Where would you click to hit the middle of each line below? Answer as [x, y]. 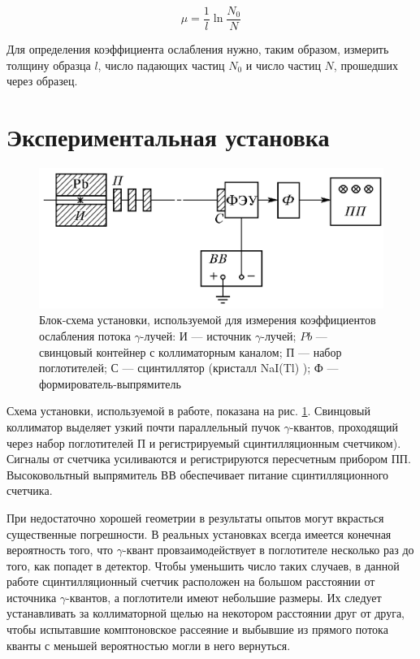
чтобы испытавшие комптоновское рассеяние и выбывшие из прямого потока [197, 629]
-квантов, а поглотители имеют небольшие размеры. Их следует [224, 597]
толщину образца [49, 65]
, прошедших [366, 65]
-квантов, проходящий [344, 426]
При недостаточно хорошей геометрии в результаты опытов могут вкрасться [195, 517]
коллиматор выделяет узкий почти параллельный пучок [143, 426]
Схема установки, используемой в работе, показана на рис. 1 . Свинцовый [189, 411]
